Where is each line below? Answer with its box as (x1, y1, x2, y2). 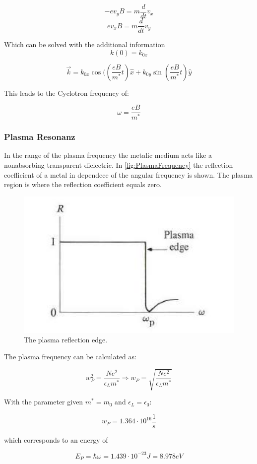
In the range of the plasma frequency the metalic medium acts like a (4, 150, 212, 160)
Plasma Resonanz (4, 131, 75, 143)
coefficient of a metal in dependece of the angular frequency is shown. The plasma (4, 169, 253, 180)
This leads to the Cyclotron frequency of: (4, 87, 129, 98)
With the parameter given (4, 397, 83, 407)
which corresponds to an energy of (4, 434, 108, 445)
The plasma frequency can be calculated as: (4, 351, 136, 361)
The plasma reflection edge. (24, 334, 108, 345)
